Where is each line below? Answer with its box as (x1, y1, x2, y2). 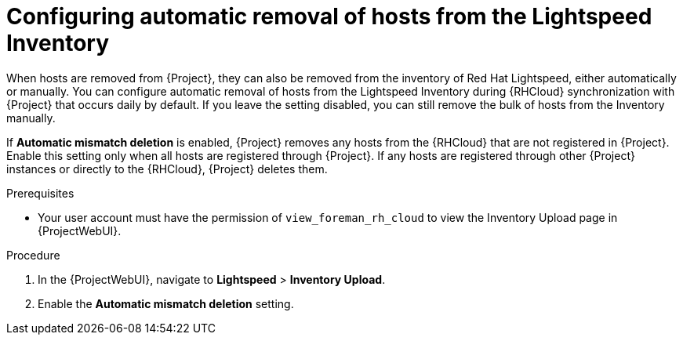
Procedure (6, 248, 60, 262)
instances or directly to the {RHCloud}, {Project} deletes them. (6, 161, 328, 176)
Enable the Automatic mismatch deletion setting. (38, 296, 294, 310)
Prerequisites (6, 186, 74, 200)
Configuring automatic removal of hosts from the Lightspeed (6, 3, 652, 30)
